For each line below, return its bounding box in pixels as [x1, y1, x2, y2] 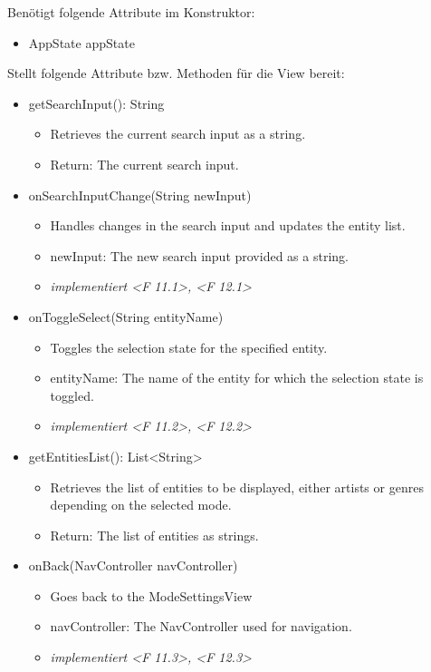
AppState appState [28, 33, 135, 52]
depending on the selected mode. [50, 495, 232, 514]
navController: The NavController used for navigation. [50, 617, 352, 636]
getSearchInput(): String [28, 93, 165, 112]
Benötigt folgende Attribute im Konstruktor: [7, 3, 255, 21]
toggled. [50, 385, 94, 404]
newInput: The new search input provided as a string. [50, 246, 349, 265]
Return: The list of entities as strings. [50, 525, 259, 544]
